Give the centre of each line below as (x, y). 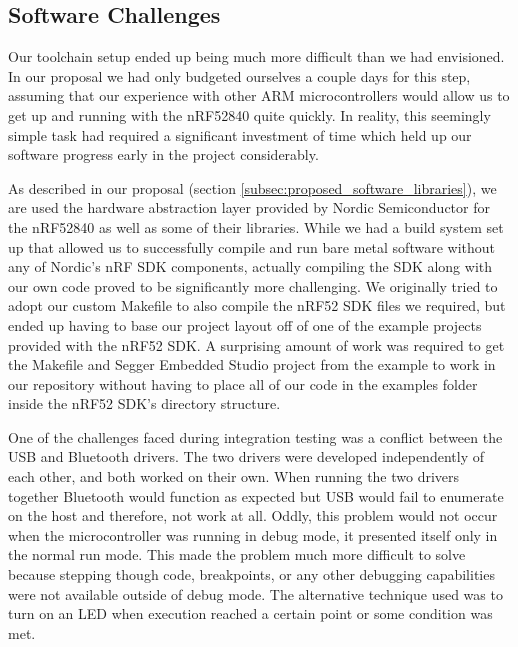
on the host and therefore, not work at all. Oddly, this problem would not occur (253, 515)
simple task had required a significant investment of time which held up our (240, 134)
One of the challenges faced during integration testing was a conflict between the (255, 436)
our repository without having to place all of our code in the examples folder (243, 383)
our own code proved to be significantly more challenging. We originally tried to (253, 285)
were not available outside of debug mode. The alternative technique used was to (255, 593)
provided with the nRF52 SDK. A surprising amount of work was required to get (256, 344)
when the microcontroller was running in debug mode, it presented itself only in (253, 534)
